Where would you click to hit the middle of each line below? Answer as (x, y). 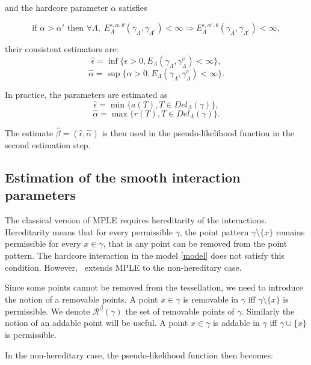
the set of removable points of (180, 311)
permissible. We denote (48, 311)
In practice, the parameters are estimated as (86, 94)
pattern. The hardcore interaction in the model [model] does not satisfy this (145, 255)
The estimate (29, 133)
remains (290, 231)
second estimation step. (48, 145)
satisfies (133, 7)
